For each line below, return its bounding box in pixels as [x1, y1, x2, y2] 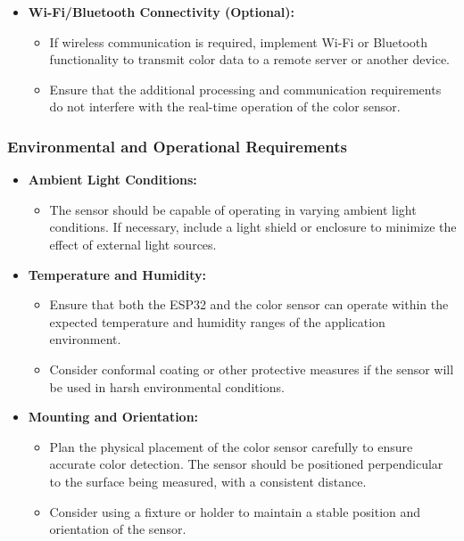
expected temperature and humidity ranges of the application [49, 312, 385, 331]
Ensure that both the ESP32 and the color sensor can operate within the [49, 295, 449, 314]
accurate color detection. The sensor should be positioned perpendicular [49, 455, 443, 473]
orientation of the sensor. [49, 520, 186, 538]
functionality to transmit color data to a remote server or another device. [49, 50, 451, 69]
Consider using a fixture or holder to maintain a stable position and [49, 502, 421, 521]
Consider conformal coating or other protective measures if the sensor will [49, 359, 454, 378]
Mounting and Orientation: [28, 407, 199, 426]
